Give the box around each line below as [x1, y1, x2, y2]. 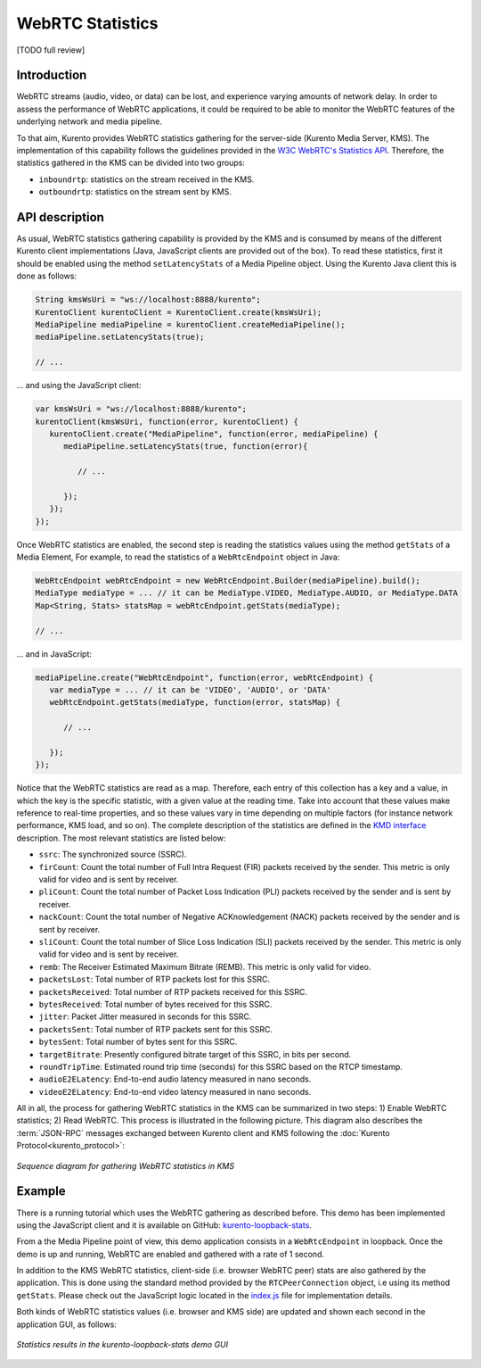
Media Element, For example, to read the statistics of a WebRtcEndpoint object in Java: [16, 551, 340, 562]
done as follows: [16, 270, 77, 281]
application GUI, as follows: [16, 1319, 118, 1330]
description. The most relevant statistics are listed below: [16, 833, 226, 843]
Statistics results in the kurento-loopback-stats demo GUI [16, 1339, 229, 1350]
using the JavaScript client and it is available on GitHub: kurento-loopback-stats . [16, 1219, 312, 1231]
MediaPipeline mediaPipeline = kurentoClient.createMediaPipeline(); [35, 319, 346, 330]
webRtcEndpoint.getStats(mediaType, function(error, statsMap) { [49, 697, 341, 708]
